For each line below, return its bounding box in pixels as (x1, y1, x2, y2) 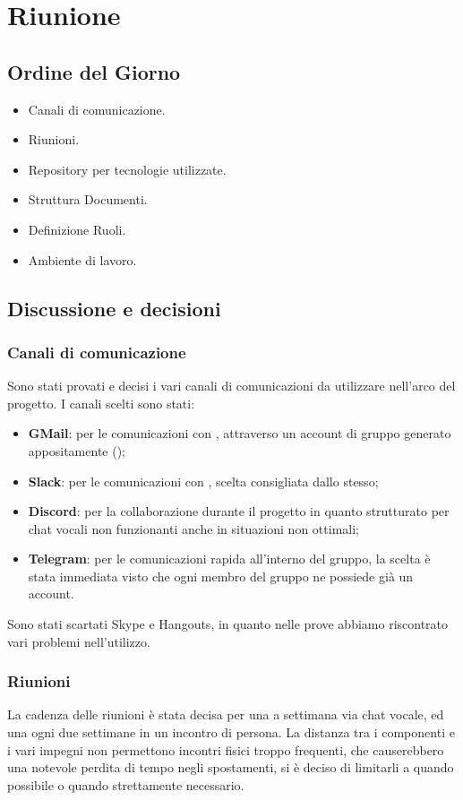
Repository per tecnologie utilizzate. (28, 159, 227, 178)
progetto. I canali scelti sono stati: (7, 393, 195, 412)
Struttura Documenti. (28, 190, 148, 209)
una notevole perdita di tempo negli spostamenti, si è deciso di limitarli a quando (7, 758, 454, 777)
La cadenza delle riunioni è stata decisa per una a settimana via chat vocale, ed (7, 705, 444, 724)
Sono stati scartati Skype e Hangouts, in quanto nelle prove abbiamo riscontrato (7, 615, 449, 633)
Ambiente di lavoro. (28, 250, 137, 269)
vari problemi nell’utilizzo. (7, 632, 150, 650)
